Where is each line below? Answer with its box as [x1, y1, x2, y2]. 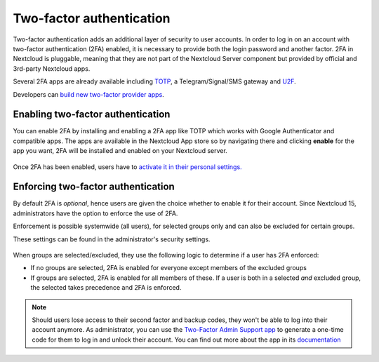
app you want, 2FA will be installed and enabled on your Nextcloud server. [13, 147, 227, 155]
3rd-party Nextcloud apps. [13, 64, 91, 73]
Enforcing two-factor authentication [13, 181, 175, 193]
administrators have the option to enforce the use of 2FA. [13, 209, 178, 217]
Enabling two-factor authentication [13, 109, 171, 121]
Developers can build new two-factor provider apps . [13, 90, 164, 98]
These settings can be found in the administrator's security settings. [13, 235, 211, 243]
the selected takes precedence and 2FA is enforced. [30, 283, 182, 292]
